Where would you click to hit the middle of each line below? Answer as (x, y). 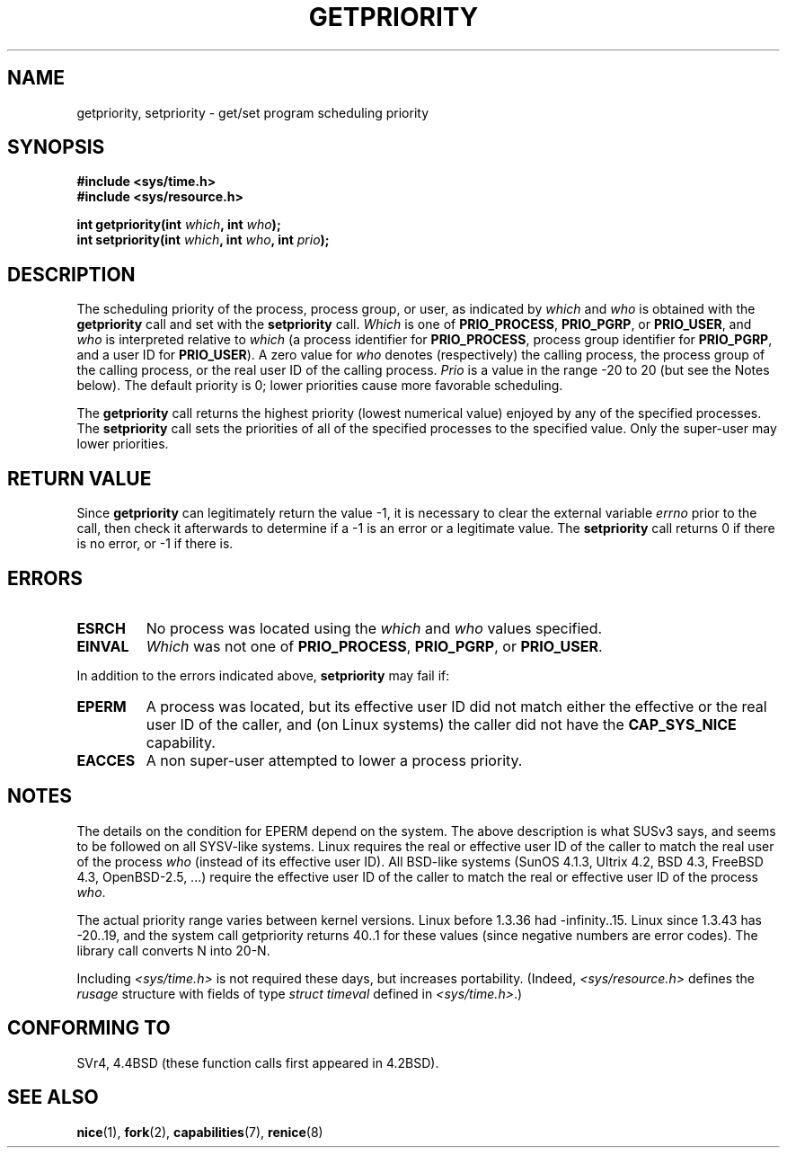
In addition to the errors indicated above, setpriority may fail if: (263, 675)
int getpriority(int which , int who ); (179, 225)
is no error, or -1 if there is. (155, 544)
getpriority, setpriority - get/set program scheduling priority (252, 112)
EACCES (106, 760)
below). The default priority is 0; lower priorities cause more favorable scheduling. (320, 386)
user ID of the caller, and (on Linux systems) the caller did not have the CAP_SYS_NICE (441, 724)
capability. (181, 742)
